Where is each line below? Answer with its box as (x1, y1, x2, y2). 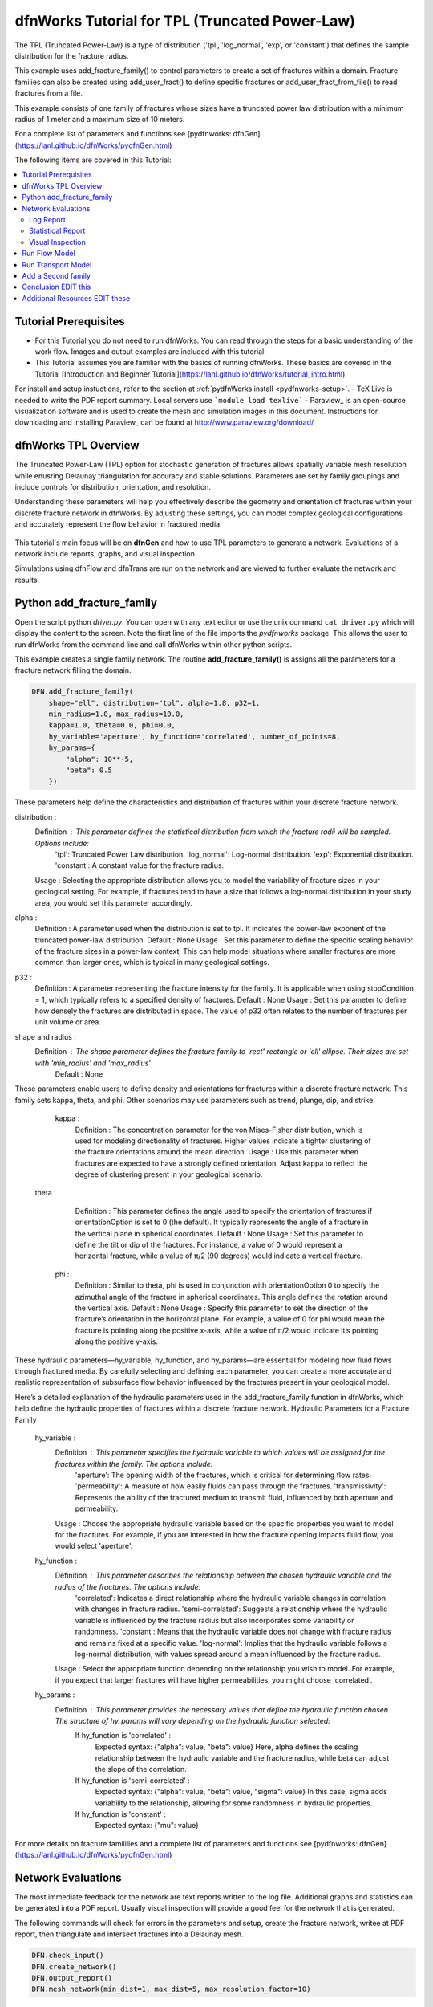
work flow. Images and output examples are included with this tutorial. (34, 347, 266, 356)
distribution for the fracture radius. (14, 51, 129, 60)
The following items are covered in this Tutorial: (14, 155, 172, 165)
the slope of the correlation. (95, 1765, 188, 1774)
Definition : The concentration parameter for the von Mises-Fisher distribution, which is (75, 1125, 363, 1134)
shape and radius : (14, 1032, 76, 1041)
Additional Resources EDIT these (22, 293, 131, 303)
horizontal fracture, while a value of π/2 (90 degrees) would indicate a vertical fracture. (75, 1251, 363, 1260)
